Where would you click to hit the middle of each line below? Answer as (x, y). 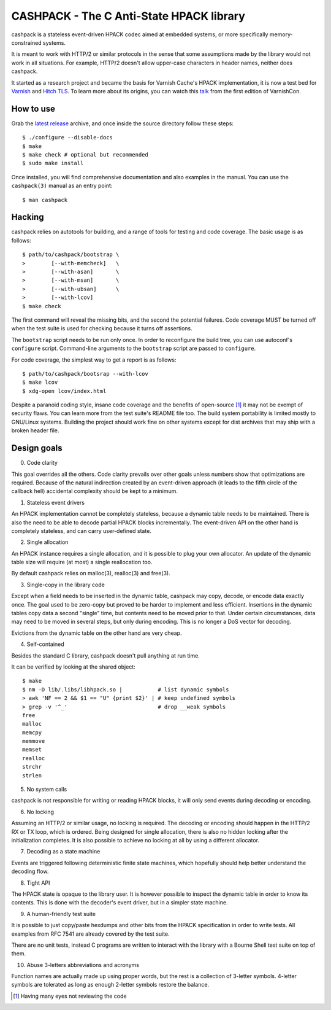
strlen (32, 775)
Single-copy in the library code (66, 585)
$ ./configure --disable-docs (68, 138)
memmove (34, 741)
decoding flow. (30, 871)
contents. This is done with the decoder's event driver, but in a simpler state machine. (120, 903)
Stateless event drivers (56, 502)
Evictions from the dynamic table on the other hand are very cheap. (97, 633)
